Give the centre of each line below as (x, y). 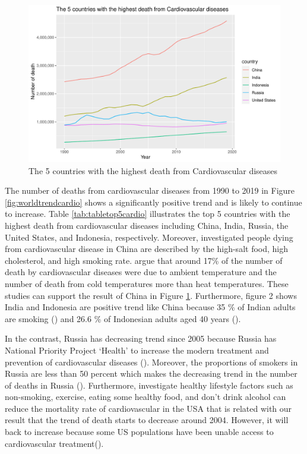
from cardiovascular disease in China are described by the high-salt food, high (146, 249)
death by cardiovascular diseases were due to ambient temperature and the (141, 272)
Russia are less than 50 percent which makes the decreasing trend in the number (151, 373)
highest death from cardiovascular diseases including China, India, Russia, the (147, 225)
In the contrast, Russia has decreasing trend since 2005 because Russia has (141, 338)
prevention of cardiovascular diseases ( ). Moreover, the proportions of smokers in (151, 362)
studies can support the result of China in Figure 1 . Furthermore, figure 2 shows (151, 295)
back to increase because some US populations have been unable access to (139, 432)
